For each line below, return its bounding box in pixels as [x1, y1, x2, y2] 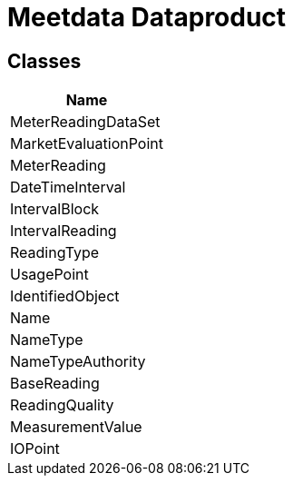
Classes [7, 49, 82, 73]
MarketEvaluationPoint [10, 134, 163, 153]
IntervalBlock [10, 200, 100, 219]
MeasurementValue [10, 418, 142, 437]
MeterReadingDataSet [10, 113, 161, 132]
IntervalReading [10, 222, 117, 241]
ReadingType [10, 243, 100, 262]
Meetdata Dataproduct [7, 2, 287, 33]
